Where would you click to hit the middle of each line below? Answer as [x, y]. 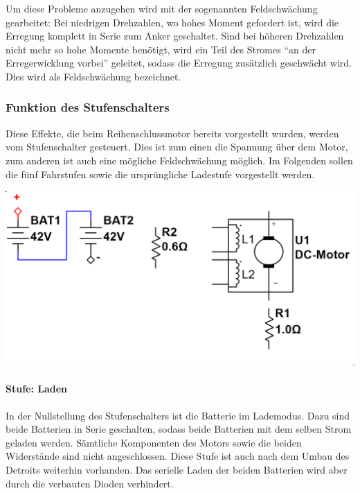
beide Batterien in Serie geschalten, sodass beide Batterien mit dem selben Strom [179, 429]
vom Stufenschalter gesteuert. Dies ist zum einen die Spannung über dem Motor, [177, 147]
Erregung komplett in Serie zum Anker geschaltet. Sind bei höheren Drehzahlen [175, 36]
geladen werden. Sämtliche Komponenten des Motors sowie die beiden [154, 442]
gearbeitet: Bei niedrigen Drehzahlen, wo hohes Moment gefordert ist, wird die [172, 22]
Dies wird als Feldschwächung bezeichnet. [93, 76]
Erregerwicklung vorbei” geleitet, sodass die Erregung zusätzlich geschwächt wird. [179, 63]
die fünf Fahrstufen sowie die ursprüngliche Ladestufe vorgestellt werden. [160, 174]
